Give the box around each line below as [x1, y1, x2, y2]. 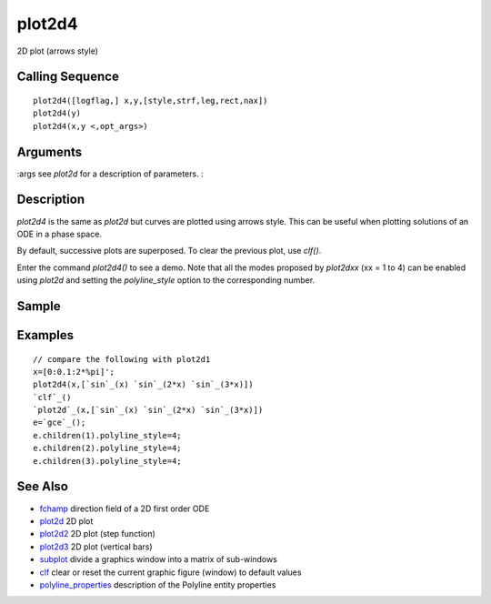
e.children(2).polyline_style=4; [33, 443, 182, 454]
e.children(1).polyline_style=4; [33, 430, 182, 440]
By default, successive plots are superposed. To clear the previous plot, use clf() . [16, 246, 322, 257]
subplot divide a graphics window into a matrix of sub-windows [39, 554, 277, 565]
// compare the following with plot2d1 [33, 354, 211, 364]
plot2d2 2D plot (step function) [39, 528, 156, 539]
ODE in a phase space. [16, 228, 102, 239]
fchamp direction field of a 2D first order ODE [39, 503, 210, 514]
